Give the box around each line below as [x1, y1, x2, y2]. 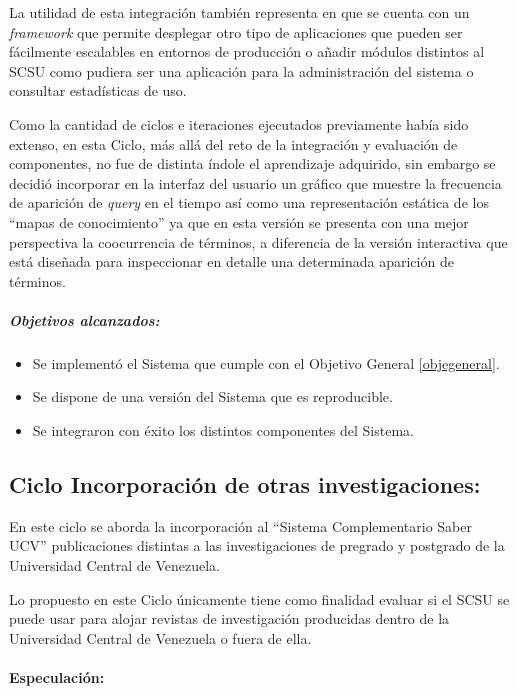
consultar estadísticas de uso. [9, 80, 187, 101]
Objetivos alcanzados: [9, 309, 160, 330]
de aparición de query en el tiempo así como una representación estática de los [9, 192, 489, 213]
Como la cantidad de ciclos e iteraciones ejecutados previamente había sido [9, 113, 469, 134]
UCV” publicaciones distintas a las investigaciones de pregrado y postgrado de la [9, 535, 505, 556]
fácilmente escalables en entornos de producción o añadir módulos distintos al [9, 41, 485, 62]
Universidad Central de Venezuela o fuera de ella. [9, 627, 312, 648]
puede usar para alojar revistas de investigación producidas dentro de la [9, 608, 450, 629]
